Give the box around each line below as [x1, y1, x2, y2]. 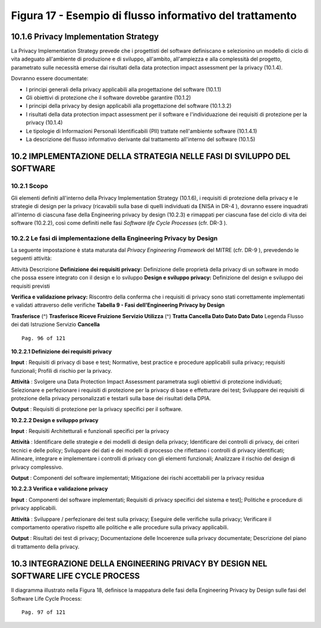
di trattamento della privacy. [11, 543, 80, 550]
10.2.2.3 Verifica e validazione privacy [11, 485, 108, 492]
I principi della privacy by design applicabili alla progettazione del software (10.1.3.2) [26, 102, 232, 109]
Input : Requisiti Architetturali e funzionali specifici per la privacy [11, 428, 169, 435]
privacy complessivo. [11, 463, 64, 470]
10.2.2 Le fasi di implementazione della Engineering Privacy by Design [11, 234, 218, 242]
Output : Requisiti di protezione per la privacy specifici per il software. [11, 406, 182, 413]
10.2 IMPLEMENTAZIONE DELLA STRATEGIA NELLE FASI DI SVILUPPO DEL [11, 151, 291, 161]
